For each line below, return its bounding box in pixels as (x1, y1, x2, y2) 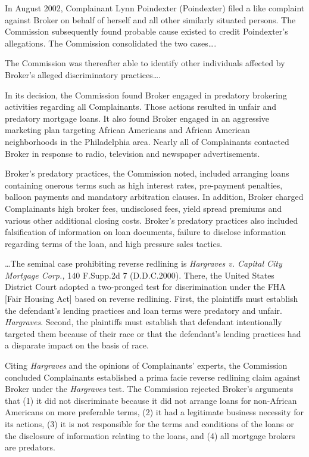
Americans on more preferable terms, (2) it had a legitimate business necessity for (5, 406, 304, 418)
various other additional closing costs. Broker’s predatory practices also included (5, 214, 298, 226)
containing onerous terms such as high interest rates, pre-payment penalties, (5, 178, 283, 191)
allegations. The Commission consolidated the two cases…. (5, 36, 217, 49)
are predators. (5, 441, 55, 453)
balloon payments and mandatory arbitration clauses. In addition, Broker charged (5, 190, 304, 203)
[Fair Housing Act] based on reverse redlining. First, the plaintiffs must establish (5, 292, 298, 305)
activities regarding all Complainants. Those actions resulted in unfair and (5, 100, 276, 113)
